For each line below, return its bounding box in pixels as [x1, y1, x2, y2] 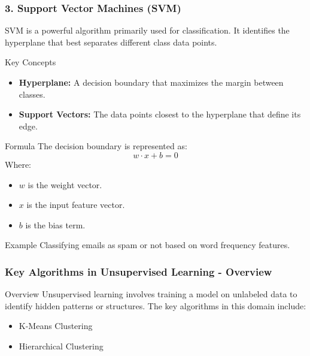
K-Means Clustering [19, 319, 93, 332]
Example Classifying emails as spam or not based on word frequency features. [5, 239, 290, 251]
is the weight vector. [28, 178, 102, 191]
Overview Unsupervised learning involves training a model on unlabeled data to [5, 288, 297, 300]
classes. [19, 88, 45, 100]
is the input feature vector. [26, 198, 125, 211]
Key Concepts [5, 56, 56, 68]
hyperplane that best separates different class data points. [5, 35, 217, 48]
